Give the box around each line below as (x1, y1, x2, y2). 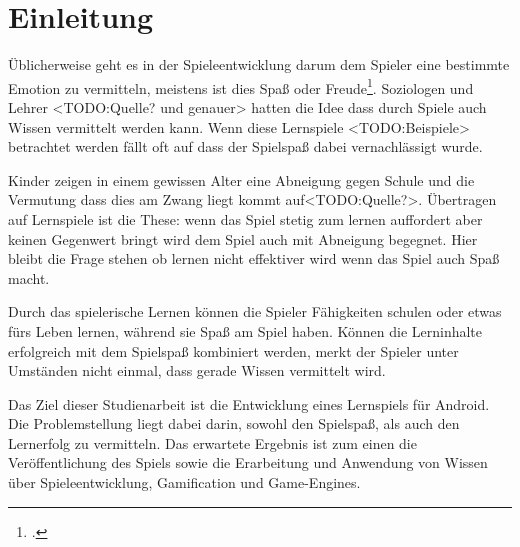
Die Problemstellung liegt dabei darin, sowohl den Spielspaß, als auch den (8, 413, 460, 434)
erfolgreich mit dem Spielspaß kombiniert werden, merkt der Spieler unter (8, 340, 459, 361)
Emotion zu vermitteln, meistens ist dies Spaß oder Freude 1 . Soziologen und (8, 74, 474, 98)
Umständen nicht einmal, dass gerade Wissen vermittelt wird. (8, 360, 386, 381)
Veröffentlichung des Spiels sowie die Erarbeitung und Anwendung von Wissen (8, 452, 488, 473)
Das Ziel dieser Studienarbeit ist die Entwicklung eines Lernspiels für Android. (8, 393, 490, 414)
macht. (8, 267, 50, 288)
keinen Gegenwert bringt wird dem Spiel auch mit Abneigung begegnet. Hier (8, 228, 478, 249)
